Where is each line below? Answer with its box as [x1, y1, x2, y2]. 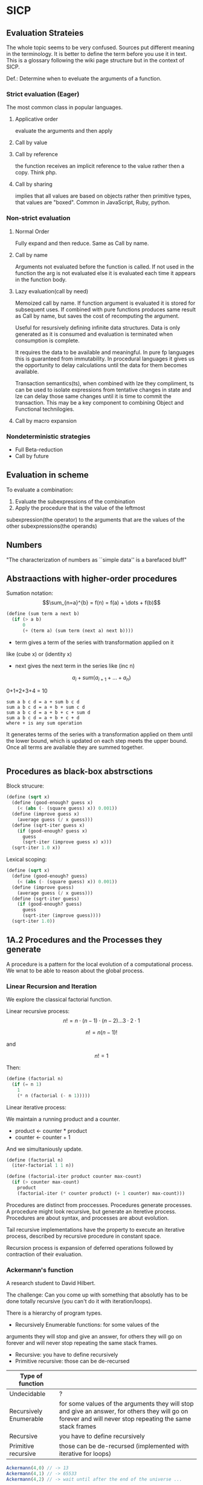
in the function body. [14, 276, 67, 283]
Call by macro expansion [14, 417, 77, 424]
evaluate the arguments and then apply [14, 127, 113, 135]
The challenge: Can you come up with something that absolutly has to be [6, 1291, 188, 1298]
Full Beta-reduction [14, 446, 63, 453]
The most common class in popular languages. [6, 104, 123, 111]
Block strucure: [6, 782, 44, 789]
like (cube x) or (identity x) [6, 650, 72, 657]
